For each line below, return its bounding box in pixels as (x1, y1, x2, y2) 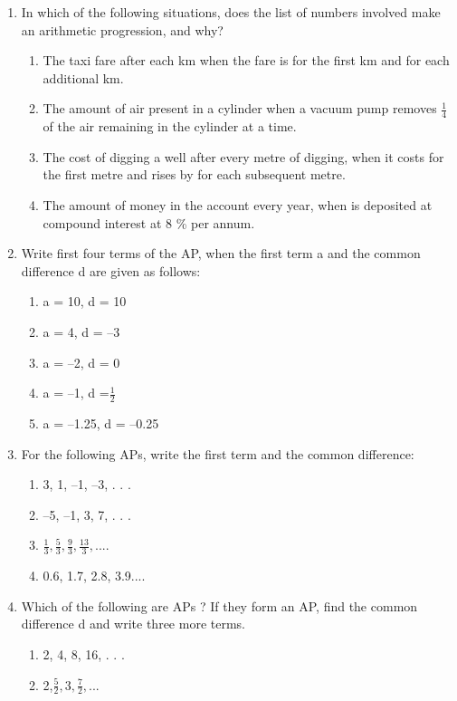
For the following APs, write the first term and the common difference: (21, 444, 414, 463)
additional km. (43, 68, 124, 87)
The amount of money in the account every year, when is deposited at (43, 195, 433, 214)
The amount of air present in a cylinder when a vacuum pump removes (43, 99, 437, 118)
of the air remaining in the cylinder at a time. (43, 117, 297, 136)
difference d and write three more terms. (21, 614, 245, 633)
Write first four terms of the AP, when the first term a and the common (21, 244, 421, 263)
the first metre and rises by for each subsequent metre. (43, 165, 346, 184)
